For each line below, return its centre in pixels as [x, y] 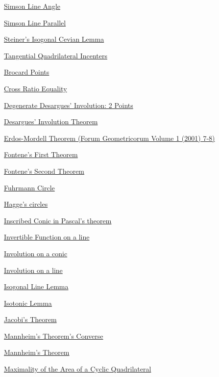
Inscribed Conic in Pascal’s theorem [58, 220]
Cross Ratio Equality [36, 88]
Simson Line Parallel [35, 22]
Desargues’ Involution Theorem [51, 121]
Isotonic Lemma [28, 303]
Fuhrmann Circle [29, 187]
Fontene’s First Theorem [41, 154]
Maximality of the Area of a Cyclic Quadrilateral [78, 369]
